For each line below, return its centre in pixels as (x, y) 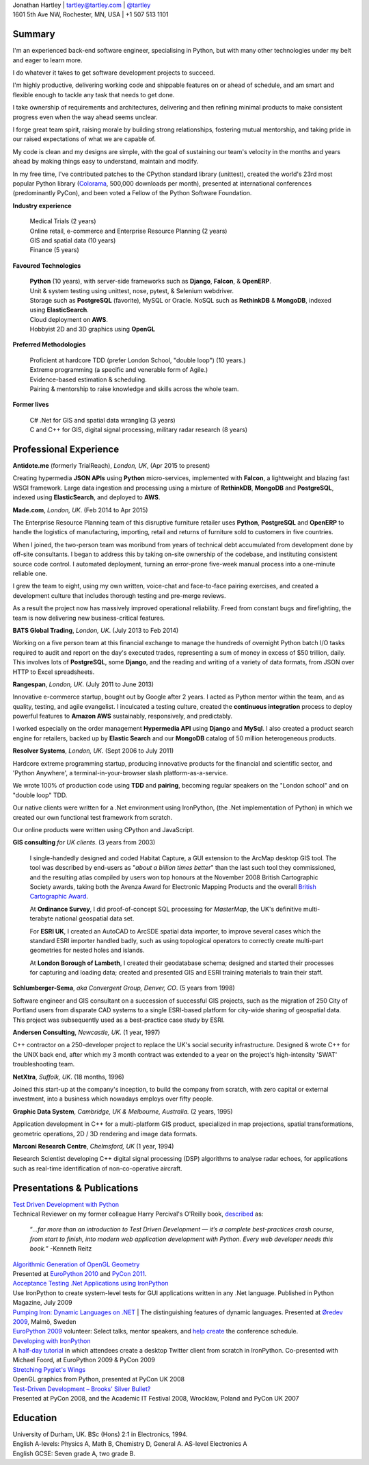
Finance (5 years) (55, 250)
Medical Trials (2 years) (63, 221)
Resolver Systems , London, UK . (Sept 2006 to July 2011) (93, 751)
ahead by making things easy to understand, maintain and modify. (106, 162)
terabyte (42, 918)
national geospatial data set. (95, 918)
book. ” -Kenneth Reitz (61, 1249)
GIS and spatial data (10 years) (73, 240)
